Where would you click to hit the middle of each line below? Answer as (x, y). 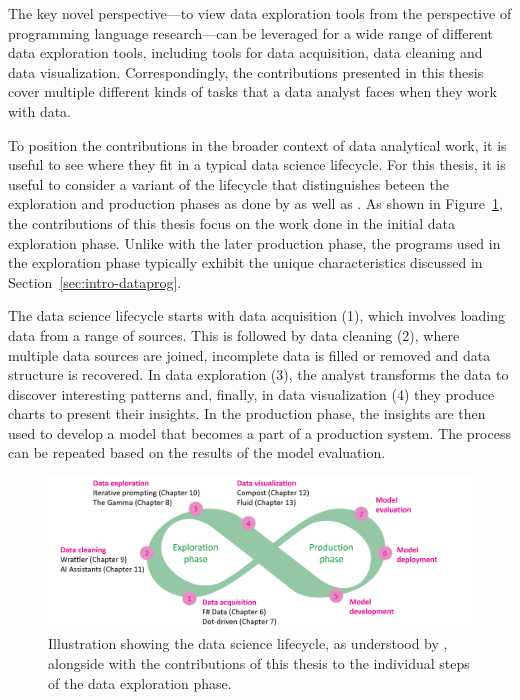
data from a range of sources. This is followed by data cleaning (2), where (234, 334)
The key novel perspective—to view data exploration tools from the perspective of (260, 13)
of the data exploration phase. (140, 682)
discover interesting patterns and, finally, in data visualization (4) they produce (251, 393)
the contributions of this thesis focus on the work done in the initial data (231, 222)
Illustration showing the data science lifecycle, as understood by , (248, 643)
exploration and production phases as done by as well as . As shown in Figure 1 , (255, 203)
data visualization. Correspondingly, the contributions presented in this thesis (246, 71)
